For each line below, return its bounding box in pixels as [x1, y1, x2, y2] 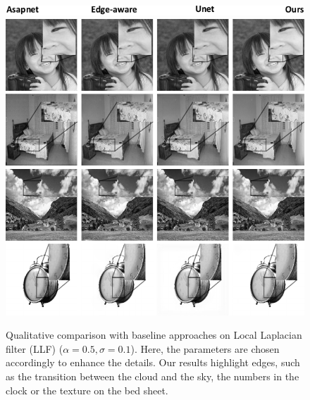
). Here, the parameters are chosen [130, 341, 280, 356]
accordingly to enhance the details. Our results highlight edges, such [6, 355, 300, 370]
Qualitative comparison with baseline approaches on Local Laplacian [6, 327, 302, 342]
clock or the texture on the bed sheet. [6, 382, 168, 397]
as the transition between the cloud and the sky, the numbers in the [6, 369, 299, 384]
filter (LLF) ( [6, 341, 63, 356]
